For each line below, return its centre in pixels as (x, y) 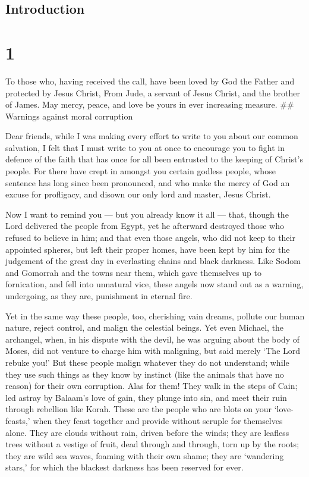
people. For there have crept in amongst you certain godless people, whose (141, 171)
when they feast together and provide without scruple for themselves (158, 420)
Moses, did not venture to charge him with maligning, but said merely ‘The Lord (153, 351)
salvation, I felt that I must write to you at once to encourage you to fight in (145, 147)
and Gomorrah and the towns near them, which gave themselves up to (133, 272)
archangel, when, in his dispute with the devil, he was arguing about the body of (153, 339)
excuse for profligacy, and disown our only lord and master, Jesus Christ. (138, 194)
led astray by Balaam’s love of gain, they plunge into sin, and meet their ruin (146, 397)
